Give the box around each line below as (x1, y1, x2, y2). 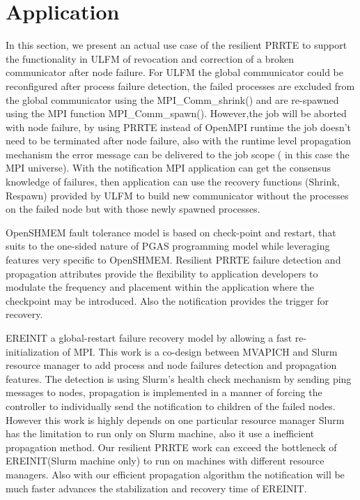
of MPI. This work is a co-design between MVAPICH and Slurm (62, 344, 338, 358)
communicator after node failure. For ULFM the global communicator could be (6, 65, 343, 79)
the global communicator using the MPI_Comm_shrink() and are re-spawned (6, 92, 339, 107)
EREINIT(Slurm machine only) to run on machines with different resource (6, 453, 324, 468)
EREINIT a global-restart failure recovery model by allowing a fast (6, 331, 292, 344)
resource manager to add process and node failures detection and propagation (6, 358, 337, 372)
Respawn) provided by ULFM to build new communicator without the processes (6, 188, 349, 202)
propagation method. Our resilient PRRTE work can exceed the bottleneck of (6, 439, 337, 454)
